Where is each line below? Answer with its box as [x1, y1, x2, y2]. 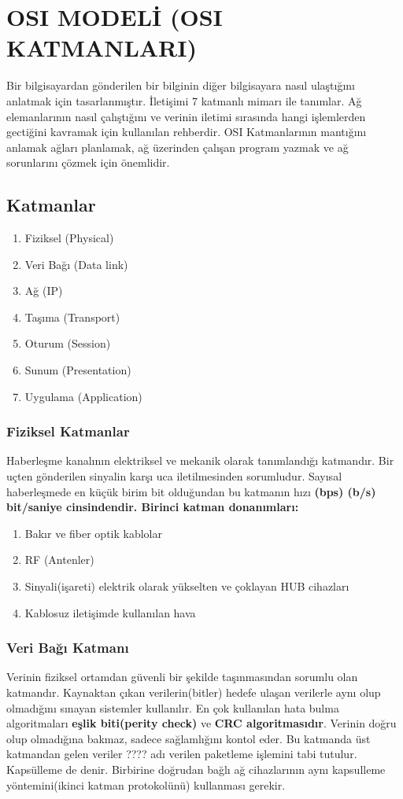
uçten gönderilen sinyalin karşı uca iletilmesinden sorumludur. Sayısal [6, 468, 342, 484]
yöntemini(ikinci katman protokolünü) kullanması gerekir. [6, 776, 286, 793]
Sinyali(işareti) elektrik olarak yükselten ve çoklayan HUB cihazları [24, 578, 349, 595]
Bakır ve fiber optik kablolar [24, 525, 162, 541]
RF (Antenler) [24, 551, 94, 568]
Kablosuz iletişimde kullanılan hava [24, 604, 196, 620]
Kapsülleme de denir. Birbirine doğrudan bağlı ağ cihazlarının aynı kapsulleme [6, 760, 386, 777]
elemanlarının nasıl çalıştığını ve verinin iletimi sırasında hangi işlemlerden [6, 108, 366, 124]
